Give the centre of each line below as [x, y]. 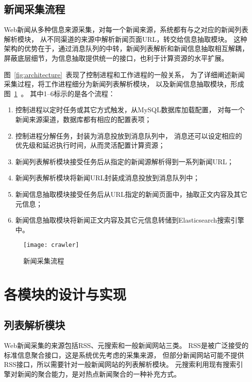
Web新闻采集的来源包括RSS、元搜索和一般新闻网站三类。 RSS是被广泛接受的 [126, 345]
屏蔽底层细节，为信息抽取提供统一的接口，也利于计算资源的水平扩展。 [116, 58]
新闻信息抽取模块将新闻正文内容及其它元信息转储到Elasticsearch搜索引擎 [130, 220]
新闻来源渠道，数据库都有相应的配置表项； [83, 119]
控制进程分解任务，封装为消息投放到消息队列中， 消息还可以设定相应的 [129, 135]
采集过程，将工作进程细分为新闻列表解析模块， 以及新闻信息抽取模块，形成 [124, 84]
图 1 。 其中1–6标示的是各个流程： [59, 93]
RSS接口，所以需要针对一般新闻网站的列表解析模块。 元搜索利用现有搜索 [120, 364]
